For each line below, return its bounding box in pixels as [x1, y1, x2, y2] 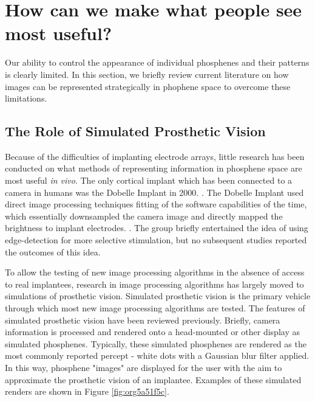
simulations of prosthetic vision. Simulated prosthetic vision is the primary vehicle [5, 289, 311, 302]
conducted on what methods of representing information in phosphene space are [5, 162, 302, 175]
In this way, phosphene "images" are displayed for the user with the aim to [5, 361, 282, 373]
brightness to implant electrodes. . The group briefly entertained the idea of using [5, 221, 308, 234]
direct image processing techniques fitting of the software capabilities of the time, [5, 198, 307, 210]
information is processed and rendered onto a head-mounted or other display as [5, 325, 300, 338]
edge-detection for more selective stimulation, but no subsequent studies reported [5, 234, 307, 246]
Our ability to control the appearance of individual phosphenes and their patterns [5, 56, 310, 69]
